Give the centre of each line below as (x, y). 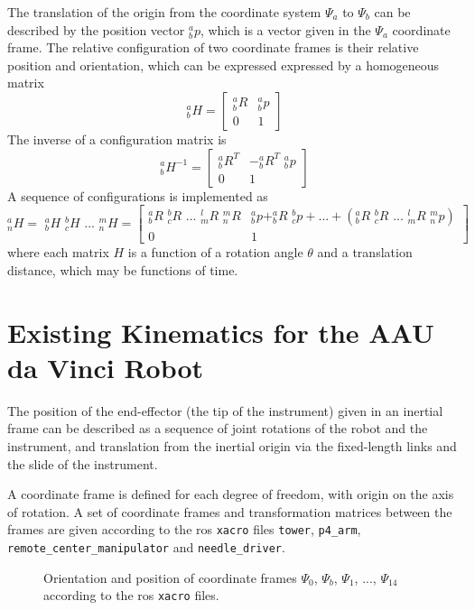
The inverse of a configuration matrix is (117, 139)
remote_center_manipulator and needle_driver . (146, 546)
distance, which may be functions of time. (123, 269)
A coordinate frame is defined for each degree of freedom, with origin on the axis (231, 494)
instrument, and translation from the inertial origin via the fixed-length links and (232, 445)
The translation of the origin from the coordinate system (164, 12)
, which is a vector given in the (285, 29)
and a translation (365, 252)
